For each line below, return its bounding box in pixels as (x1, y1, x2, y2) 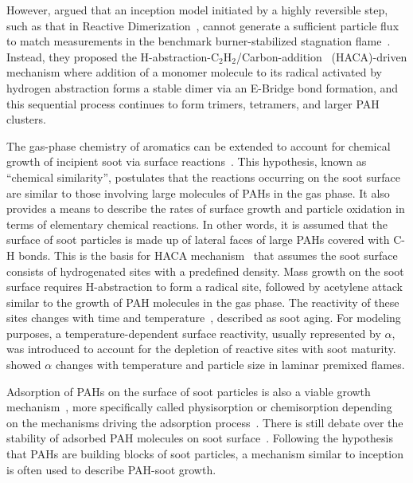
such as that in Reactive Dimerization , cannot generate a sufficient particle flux (6, 17, 399, 33)
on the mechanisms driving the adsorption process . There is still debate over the (6, 414, 403, 430)
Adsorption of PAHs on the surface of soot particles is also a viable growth (6, 383, 371, 399)
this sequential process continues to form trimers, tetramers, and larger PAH (6, 95, 380, 112)
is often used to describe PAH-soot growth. (6, 461, 216, 477)
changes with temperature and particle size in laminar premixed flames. (55, 356, 405, 373)
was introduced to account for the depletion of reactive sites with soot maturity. (6, 340, 396, 357)
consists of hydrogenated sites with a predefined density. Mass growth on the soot (6, 262, 404, 279)
